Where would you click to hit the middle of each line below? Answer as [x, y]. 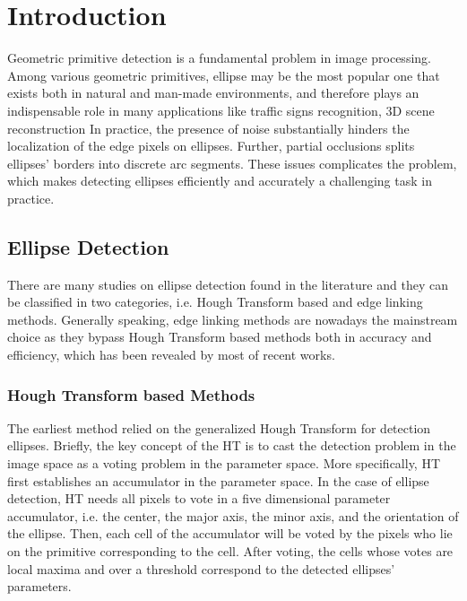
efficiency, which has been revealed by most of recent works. [171, 355]
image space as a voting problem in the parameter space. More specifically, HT [224, 463]
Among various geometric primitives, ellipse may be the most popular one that [224, 75]
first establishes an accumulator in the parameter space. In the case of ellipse [218, 480]
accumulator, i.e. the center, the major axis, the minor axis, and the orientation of [233, 515]
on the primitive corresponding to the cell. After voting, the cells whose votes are [230, 551]
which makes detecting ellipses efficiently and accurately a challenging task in [220, 181]
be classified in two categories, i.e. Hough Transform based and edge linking [215, 302]
